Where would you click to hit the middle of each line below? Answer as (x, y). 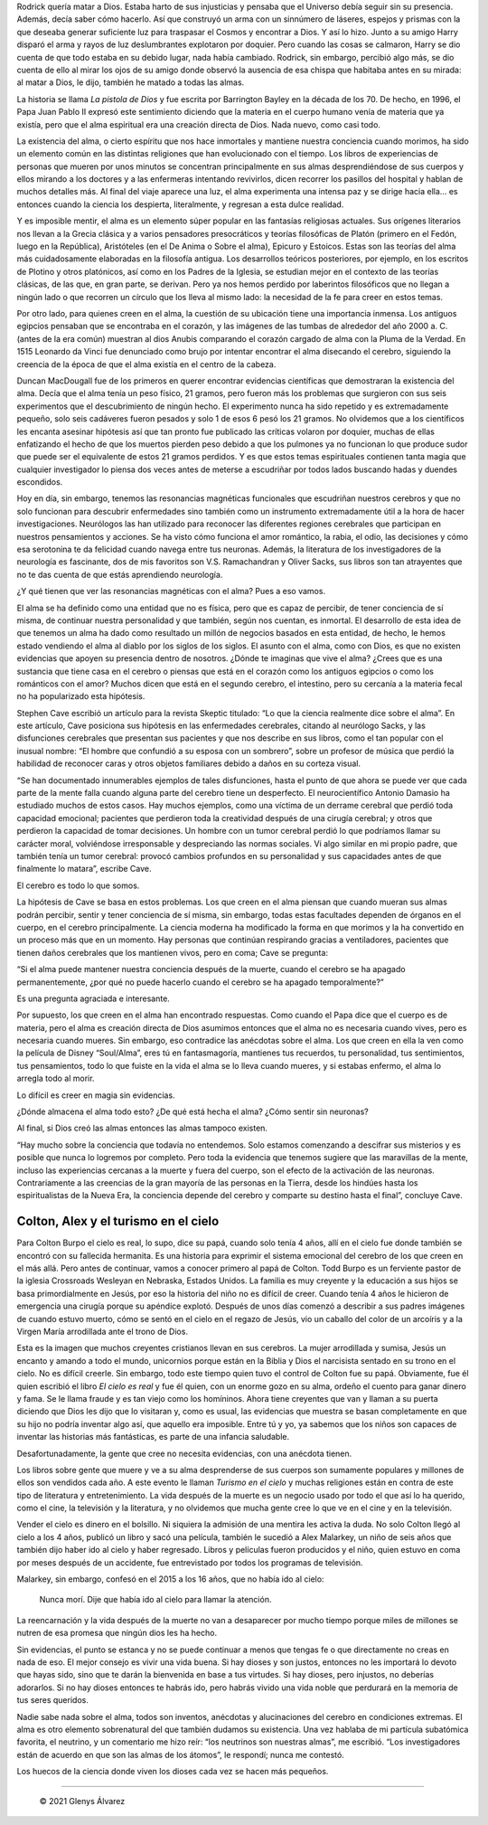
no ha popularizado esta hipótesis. (81, 696)
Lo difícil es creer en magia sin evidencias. (96, 1095)
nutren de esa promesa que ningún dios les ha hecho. (117, 1633)
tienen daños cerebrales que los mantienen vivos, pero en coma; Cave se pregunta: (173, 952)
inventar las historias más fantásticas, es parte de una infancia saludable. (153, 1437)
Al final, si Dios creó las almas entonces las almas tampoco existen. (142, 1128)
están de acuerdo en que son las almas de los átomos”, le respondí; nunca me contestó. (181, 1754)
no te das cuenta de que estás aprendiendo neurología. (120, 574)
